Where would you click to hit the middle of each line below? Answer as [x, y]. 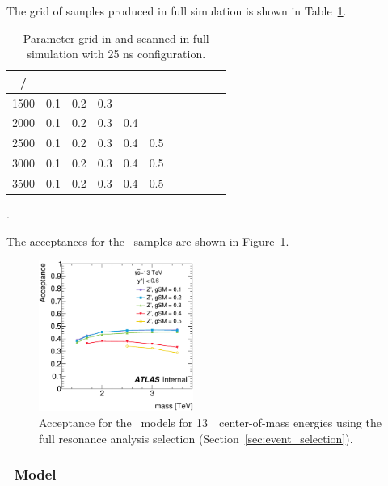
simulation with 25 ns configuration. [116, 54]
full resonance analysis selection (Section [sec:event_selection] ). [196, 438]
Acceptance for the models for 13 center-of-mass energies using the [210, 422]
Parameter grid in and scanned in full [116, 38]
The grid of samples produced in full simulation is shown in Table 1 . [177, 11]
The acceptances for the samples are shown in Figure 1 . [148, 241]
